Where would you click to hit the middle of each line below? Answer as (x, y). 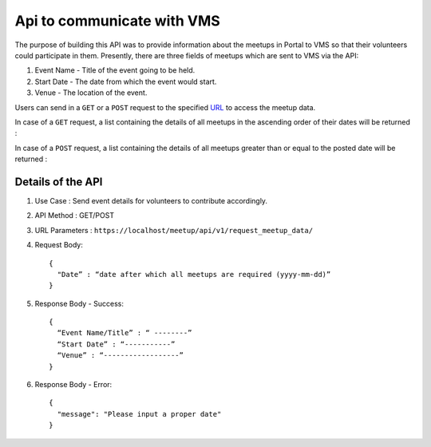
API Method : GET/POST (75, 216)
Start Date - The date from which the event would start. (126, 81)
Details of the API (59, 182)
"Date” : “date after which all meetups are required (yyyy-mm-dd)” (194, 274)
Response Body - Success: (79, 303)
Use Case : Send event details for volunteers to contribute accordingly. (151, 200)
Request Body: (59, 245)
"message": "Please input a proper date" (139, 414)
